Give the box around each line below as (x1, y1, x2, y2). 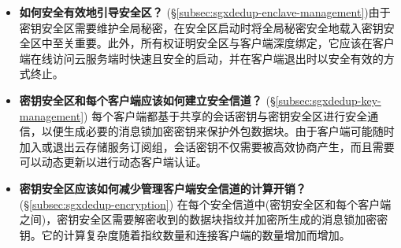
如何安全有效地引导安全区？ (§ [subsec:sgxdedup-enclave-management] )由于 (19, 4, 391, 20)
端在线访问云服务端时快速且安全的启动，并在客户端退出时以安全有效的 (19, 50, 384, 66)
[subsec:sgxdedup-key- (275, 91, 381, 108)
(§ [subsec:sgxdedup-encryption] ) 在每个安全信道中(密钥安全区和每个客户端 (19, 195, 392, 212)
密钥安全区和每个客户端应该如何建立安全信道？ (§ (19, 91, 276, 108)
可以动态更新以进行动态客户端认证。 (19, 154, 207, 170)
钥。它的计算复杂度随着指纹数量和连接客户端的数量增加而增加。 (19, 226, 351, 242)
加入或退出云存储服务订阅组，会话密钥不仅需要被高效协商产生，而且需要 (19, 138, 395, 154)
